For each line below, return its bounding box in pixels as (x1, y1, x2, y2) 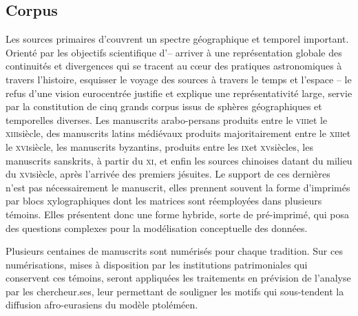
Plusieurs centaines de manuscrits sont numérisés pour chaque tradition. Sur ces (6, 244, 343, 258)
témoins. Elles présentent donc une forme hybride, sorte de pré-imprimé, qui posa (6, 207, 349, 221)
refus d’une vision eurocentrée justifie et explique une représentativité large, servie (6, 85, 352, 100)
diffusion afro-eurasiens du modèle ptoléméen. (6, 297, 198, 312)
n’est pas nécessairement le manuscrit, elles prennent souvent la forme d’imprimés (6, 180, 350, 194)
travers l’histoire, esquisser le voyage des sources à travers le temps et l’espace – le (6, 72, 352, 86)
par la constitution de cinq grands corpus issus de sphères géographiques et (6, 99, 322, 114)
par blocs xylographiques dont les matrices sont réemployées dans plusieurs (6, 193, 322, 208)
